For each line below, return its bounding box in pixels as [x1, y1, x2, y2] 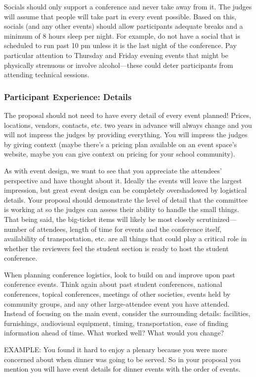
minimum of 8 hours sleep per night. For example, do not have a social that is [4, 30, 240, 41]
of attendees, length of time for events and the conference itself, [29, 223, 222, 234]
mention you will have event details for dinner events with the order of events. [4, 364, 241, 374]
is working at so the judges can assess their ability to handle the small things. [4, 204, 239, 215]
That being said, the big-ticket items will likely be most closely [4, 214, 195, 224]
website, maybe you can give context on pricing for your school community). [4, 149, 235, 159]
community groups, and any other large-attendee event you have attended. [4, 298, 230, 309]
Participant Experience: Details [4, 90, 132, 103]
